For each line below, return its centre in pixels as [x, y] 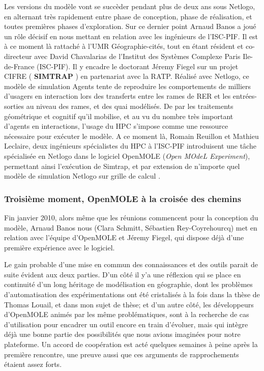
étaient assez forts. [33, 364]
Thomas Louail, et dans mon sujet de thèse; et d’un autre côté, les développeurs [129, 304]
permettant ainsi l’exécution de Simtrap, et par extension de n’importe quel [122, 166]
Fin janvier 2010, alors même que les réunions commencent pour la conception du [131, 217]
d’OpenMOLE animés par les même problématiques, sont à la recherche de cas [127, 314]
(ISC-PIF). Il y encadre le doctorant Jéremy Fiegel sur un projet [138, 66]
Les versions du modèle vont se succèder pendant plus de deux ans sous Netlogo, [130, 6]
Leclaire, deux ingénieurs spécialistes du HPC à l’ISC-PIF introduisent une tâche [130, 146]
